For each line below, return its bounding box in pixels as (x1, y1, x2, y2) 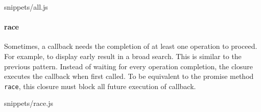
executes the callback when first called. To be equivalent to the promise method (4, 71, 254, 81)
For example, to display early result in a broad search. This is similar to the (4, 50, 242, 61)
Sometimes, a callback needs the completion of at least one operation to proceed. (4, 41, 257, 51)
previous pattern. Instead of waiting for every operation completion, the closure (4, 61, 253, 71)
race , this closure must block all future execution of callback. (4, 80, 196, 91)
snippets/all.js (4, 2, 48, 12)
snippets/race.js (4, 98, 53, 108)
